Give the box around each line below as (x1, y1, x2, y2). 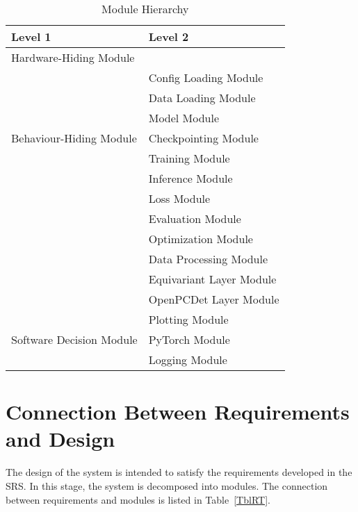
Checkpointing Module (148, 130, 259, 146)
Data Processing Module (148, 251, 268, 267)
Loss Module (148, 190, 211, 206)
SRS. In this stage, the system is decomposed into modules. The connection (6, 478, 328, 493)
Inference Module (148, 170, 233, 186)
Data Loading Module (148, 90, 256, 106)
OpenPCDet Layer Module (148, 291, 279, 307)
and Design (6, 424, 115, 453)
